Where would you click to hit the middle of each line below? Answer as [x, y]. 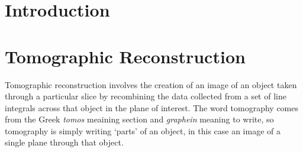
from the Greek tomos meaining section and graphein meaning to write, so [139, 119]
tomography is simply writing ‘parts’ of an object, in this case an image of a [143, 130]
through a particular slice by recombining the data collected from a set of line [146, 96]
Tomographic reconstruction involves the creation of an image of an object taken [151, 84]
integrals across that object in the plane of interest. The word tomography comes [151, 107]
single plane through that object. [64, 142]
